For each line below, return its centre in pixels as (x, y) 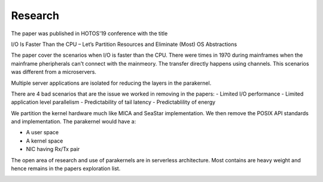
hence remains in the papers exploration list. (66, 169)
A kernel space (45, 141)
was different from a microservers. (54, 72)
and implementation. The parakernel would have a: (74, 122)
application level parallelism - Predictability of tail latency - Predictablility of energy (113, 102)
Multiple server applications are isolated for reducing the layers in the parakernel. (111, 83)
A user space (42, 132)
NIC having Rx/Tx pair (53, 149)
